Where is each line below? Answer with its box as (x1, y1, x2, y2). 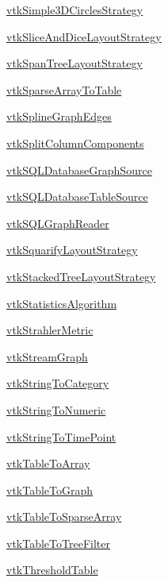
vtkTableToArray (6, 455, 90, 472)
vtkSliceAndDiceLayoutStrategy (6, 28, 162, 44)
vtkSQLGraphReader (6, 214, 109, 231)
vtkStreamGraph (6, 348, 88, 364)
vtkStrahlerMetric (6, 322, 94, 338)
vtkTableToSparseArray (6, 508, 122, 525)
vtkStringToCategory (6, 375, 109, 391)
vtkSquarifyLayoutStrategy (6, 241, 138, 258)
